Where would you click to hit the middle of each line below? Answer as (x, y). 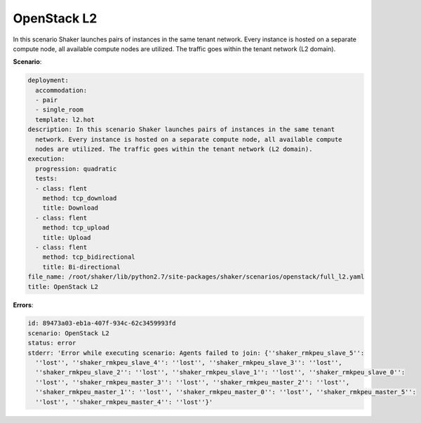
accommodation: (61, 90)
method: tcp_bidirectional (89, 257)
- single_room (60, 110)
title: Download (70, 208)
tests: (47, 179)
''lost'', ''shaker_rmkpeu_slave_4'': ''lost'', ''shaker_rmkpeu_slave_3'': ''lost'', (189, 363)
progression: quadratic (76, 169)
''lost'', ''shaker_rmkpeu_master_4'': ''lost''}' (124, 402)
